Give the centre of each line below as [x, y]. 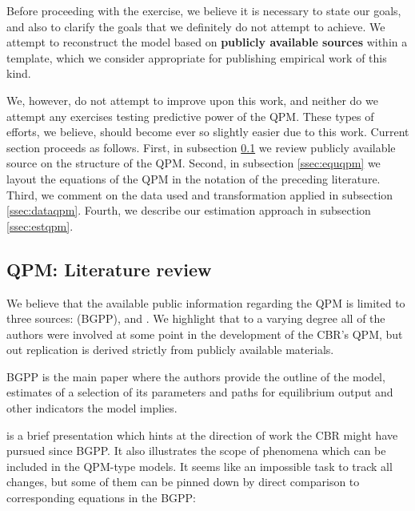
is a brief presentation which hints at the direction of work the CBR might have [202, 435]
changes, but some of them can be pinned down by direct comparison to [183, 482]
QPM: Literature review [109, 269]
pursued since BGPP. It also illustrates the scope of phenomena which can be [196, 451]
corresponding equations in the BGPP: [102, 498]
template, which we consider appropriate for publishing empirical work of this [197, 57]
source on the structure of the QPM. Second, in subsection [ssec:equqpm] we [194, 163]
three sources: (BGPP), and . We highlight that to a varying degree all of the [196, 318]
